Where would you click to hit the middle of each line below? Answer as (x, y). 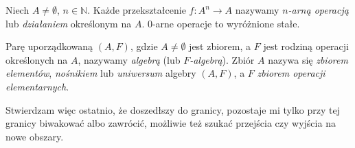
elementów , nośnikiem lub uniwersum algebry (101, 73)
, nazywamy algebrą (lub (129, 59)
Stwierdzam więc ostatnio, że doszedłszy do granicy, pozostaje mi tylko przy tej (173, 109)
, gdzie (144, 46)
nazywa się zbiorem (308, 59)
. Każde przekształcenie (137, 10)
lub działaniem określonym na (69, 23)
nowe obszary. (35, 136)
